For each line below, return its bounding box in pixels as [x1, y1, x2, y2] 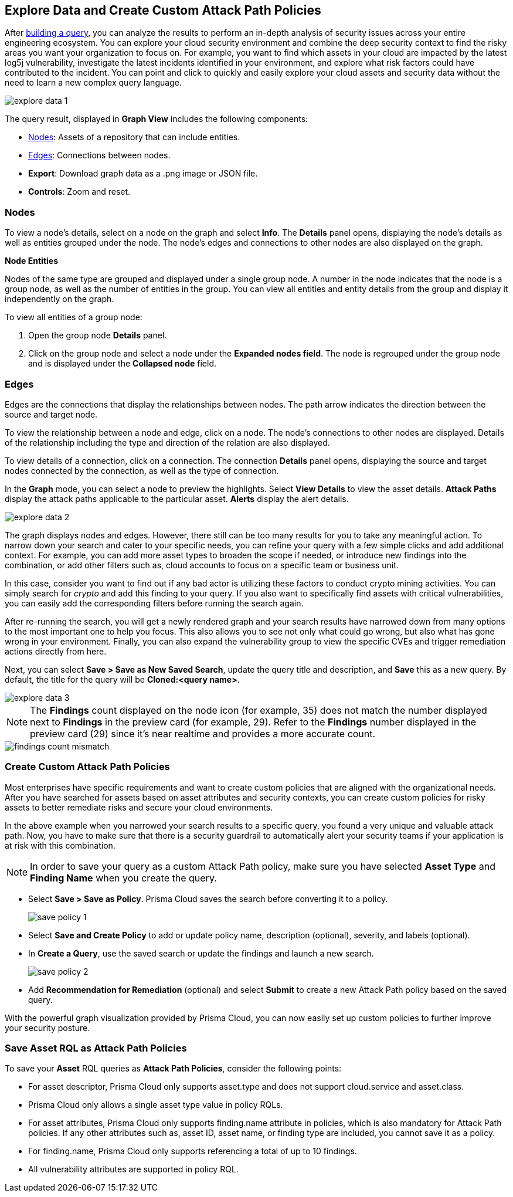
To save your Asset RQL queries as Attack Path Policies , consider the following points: [5, 1063, 342, 1074]
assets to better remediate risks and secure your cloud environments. [5, 802, 273, 812]
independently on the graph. [5, 294, 114, 304]
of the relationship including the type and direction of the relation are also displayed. [5, 437, 330, 447]
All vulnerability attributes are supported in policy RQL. [28, 1164, 239, 1175]
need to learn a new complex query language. [5, 77, 182, 88]
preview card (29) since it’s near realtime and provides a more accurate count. [30, 727, 376, 740]
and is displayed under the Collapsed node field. [28, 358, 217, 369]
